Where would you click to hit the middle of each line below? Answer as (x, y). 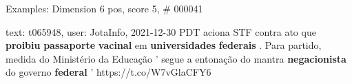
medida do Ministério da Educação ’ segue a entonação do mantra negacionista (176, 58)
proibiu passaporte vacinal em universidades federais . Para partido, (164, 45)
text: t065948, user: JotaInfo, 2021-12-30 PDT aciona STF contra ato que (161, 31)
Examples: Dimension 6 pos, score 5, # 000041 (104, 8)
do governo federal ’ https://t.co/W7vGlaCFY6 (108, 72)
